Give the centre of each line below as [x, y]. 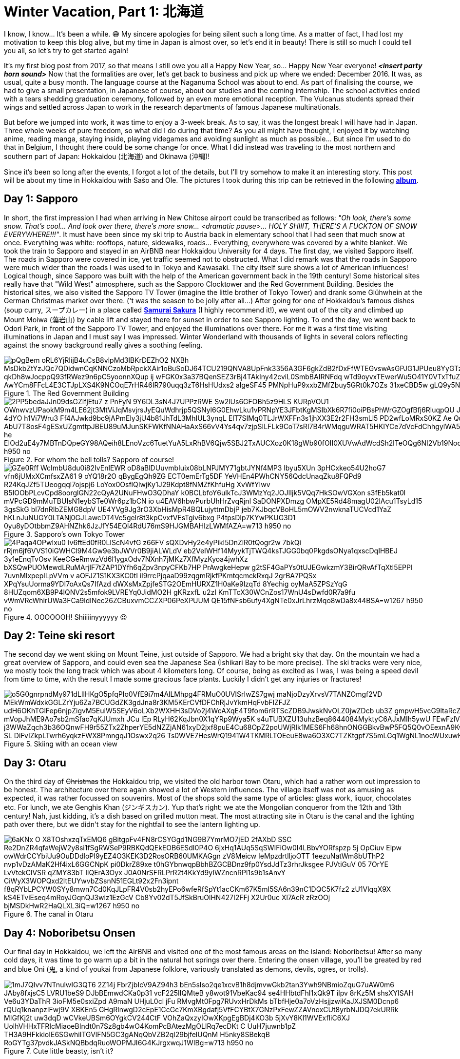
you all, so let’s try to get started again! [66, 50]
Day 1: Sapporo [41, 199]
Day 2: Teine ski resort [59, 636]
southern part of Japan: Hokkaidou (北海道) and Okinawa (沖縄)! [107, 156]
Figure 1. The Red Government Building [67, 393]
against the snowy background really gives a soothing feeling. [103, 345]
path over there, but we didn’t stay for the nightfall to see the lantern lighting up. [132, 824]
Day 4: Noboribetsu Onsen [70, 933]
